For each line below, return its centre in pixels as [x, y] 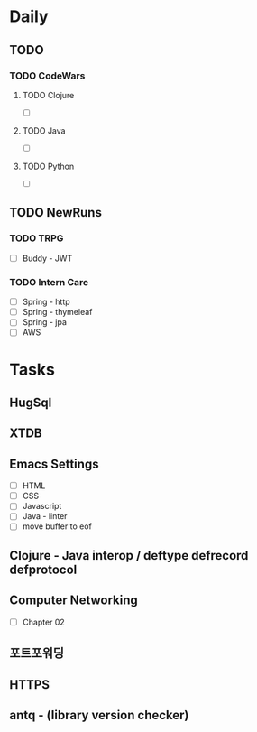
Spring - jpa [45, 322]
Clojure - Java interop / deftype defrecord [129, 556]
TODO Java [44, 130]
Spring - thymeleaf [57, 312]
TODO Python [48, 166]
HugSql [31, 402]
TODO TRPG [37, 238]
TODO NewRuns [55, 213]
